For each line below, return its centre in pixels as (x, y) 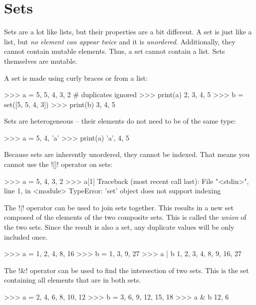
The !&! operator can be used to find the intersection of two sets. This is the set (127, 270)
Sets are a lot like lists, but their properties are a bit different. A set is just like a (128, 32)
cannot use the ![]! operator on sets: (58, 164)
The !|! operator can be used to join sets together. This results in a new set (119, 207)
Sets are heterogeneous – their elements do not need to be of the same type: (120, 121)
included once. (26, 236)
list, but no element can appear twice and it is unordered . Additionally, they (120, 41)
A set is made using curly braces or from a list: (76, 77)
